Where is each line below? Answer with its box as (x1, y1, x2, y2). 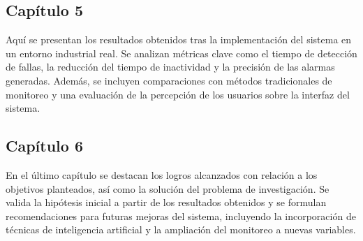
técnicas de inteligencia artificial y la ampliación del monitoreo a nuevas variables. (6, 222, 356, 237)
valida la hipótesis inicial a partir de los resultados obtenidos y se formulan (6, 195, 327, 210)
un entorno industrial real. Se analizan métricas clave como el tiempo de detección (6, 45, 357, 60)
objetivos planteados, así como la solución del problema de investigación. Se (6, 181, 329, 196)
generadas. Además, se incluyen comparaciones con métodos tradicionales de (6, 73, 332, 87)
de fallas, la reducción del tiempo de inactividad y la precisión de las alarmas (6, 59, 335, 74)
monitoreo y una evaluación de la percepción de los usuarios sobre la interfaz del (6, 87, 350, 101)
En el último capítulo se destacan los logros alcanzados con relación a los (6, 167, 318, 182)
